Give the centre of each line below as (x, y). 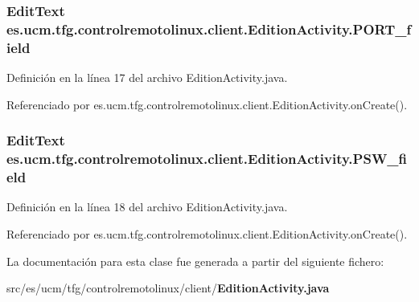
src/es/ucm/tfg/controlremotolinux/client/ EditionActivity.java (168, 288)
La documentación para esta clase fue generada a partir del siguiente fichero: (195, 261)
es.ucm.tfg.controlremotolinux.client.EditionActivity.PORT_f (209, 29)
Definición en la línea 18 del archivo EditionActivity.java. (147, 207)
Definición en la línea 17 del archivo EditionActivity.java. (147, 78)
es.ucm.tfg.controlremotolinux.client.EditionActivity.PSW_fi (207, 159)
